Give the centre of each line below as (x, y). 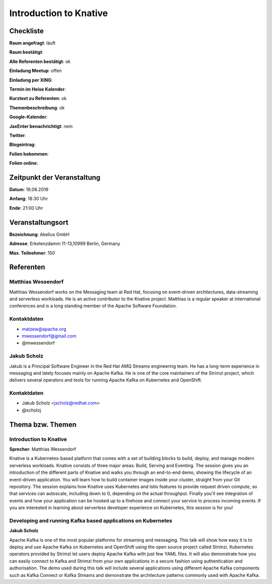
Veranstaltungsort (39, 222)
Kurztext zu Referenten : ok (38, 99)
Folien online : (24, 163)
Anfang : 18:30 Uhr (28, 199)
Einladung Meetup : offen (36, 71)
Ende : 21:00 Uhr (26, 208)
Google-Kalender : (28, 117)
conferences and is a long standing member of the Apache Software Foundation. (93, 306)
